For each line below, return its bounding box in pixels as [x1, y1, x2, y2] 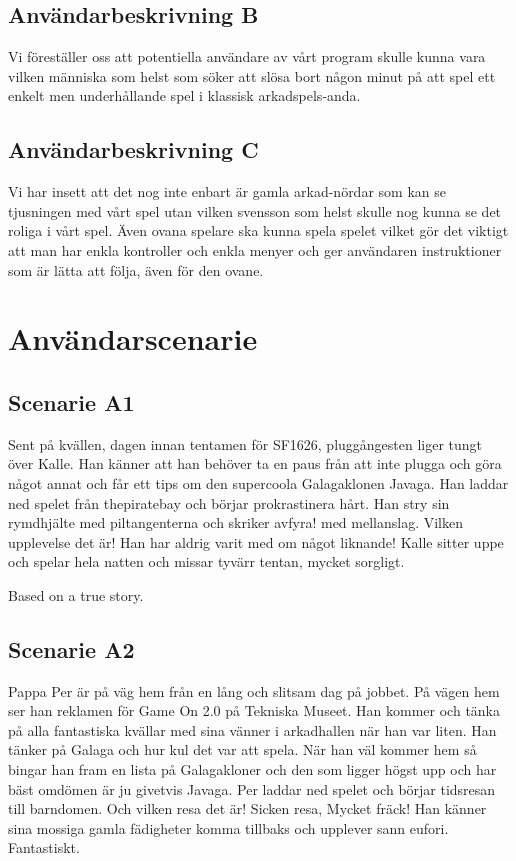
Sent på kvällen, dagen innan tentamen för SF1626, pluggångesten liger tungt [8, 433, 483, 454]
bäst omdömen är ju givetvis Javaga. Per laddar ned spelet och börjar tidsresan [8, 778, 496, 799]
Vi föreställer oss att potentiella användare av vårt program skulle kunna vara [8, 46, 486, 67]
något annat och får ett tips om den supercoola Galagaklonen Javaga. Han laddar [8, 472, 509, 493]
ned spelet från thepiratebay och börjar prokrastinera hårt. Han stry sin [8, 492, 450, 513]
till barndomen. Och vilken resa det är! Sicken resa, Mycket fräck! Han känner [8, 798, 487, 819]
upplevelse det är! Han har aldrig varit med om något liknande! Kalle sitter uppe [8, 531, 504, 552]
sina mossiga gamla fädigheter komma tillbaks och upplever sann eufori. [8, 817, 449, 838]
